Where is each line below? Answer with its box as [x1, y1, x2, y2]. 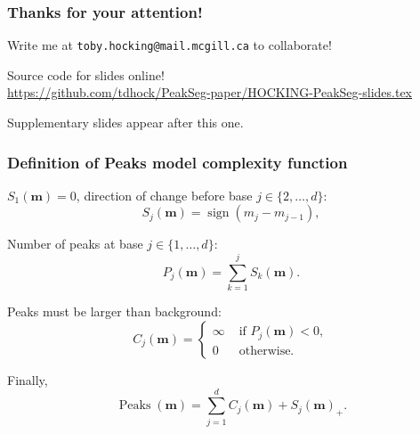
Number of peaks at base [7, 234, 143, 253]
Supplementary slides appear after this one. [7, 113, 244, 132]
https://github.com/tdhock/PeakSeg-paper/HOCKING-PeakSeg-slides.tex [7, 83, 413, 102]
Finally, [7, 370, 48, 389]
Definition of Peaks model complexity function [7, 151, 348, 173]
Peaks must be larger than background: [7, 302, 222, 321]
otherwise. [238, 344, 295, 357]
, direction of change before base [76, 185, 253, 204]
